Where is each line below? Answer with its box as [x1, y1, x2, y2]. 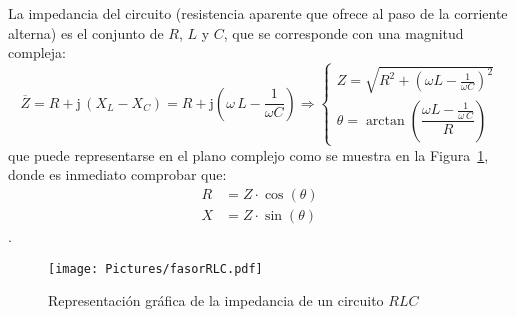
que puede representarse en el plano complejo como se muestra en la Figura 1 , [8, 144, 489, 165]
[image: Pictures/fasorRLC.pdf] [48, 261, 263, 276]
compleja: [8, 42, 66, 63]
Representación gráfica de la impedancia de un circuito [48, 290, 384, 311]
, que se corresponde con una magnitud [223, 22, 464, 43]
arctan [365, 113, 405, 128]
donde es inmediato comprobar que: [8, 164, 227, 185]
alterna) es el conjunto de [8, 22, 164, 43]
